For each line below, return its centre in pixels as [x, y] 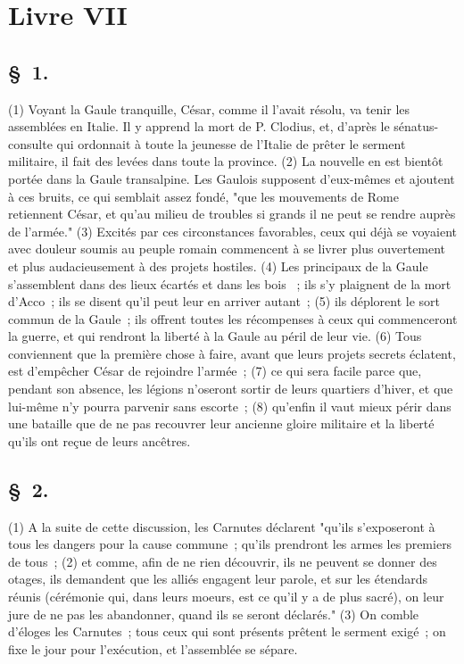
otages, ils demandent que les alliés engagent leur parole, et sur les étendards [218, 579]
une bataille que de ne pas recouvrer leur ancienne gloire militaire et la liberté [221, 423]
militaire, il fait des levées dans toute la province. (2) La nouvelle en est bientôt [226, 161]
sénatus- [416, 126]
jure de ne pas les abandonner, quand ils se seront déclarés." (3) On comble [214, 614]
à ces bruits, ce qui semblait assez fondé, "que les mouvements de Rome [203, 196]
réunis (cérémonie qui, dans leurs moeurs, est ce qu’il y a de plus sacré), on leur [226, 597]
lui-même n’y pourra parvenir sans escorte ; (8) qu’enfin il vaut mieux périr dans [230, 406]
